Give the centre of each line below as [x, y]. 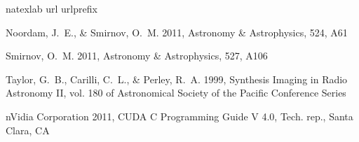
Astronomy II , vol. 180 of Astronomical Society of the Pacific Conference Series [176, 93]
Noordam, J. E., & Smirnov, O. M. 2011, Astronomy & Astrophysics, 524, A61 [177, 32]
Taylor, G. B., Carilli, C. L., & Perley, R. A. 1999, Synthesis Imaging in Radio [177, 79]
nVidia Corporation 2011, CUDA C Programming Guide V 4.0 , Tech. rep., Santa [179, 116]
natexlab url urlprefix [52, 8]
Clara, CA [28, 130]
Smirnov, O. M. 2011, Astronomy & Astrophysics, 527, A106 [137, 56]
